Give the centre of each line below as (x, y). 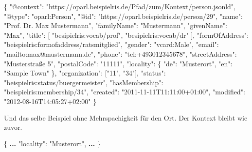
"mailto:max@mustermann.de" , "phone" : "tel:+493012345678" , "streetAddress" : (120, 53)
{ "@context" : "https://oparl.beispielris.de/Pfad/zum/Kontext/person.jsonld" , (120, 6)
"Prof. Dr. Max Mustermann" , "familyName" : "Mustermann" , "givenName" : (116, 25)
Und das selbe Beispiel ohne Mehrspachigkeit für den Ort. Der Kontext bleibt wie (126, 117)
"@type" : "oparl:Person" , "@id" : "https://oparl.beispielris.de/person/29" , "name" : (123, 16)
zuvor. (13, 127)
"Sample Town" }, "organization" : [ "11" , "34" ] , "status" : (85, 73)
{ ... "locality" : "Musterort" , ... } (52, 143)
